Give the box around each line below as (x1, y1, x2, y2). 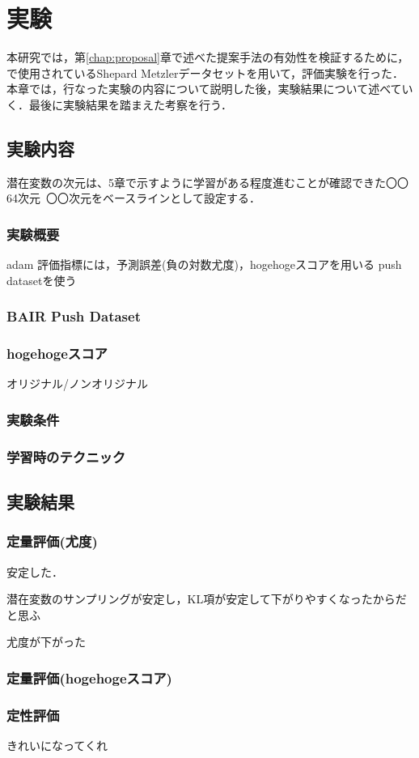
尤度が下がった (6, 633, 86, 650)
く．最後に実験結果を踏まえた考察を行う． (6, 96, 232, 113)
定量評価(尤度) (6, 531, 98, 551)
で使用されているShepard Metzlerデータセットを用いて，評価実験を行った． (6, 64, 404, 81)
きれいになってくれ (6, 737, 108, 754)
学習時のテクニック (6, 446, 126, 466)
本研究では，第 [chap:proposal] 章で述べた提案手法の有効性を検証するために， (6, 49, 409, 66)
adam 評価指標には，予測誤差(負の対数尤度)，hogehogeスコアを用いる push (6, 256, 402, 273)
